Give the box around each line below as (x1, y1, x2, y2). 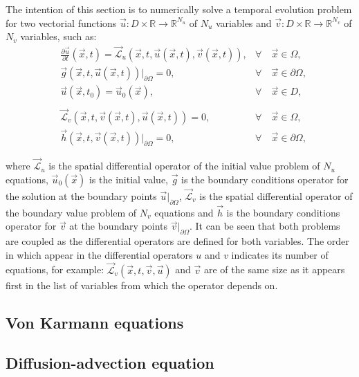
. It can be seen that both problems (190, 219, 340, 233)
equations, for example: (6, 262, 104, 277)
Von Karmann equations (6, 311, 184, 333)
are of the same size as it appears (203, 262, 345, 277)
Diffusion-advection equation (6, 352, 214, 374)
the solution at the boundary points (6, 188, 157, 203)
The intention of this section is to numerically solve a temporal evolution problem (6, 2, 352, 16)
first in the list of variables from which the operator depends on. (6, 277, 278, 292)
